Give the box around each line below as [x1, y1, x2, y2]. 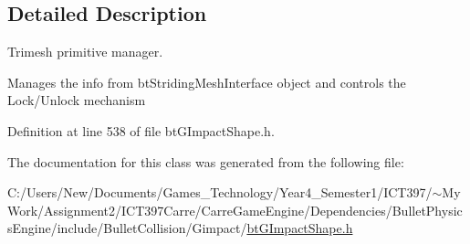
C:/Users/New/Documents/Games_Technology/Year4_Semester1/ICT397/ [7, 183, 433, 202]
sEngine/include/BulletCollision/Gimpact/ [7, 218, 247, 238]
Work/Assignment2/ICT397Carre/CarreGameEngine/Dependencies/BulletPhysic [7, 200, 463, 219]
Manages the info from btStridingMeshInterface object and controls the [7, 72, 406, 91]
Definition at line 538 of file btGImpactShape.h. [7, 121, 275, 140]
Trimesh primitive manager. [7, 42, 163, 61]
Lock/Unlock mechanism [7, 90, 146, 110]
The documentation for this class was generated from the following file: [7, 152, 404, 171]
